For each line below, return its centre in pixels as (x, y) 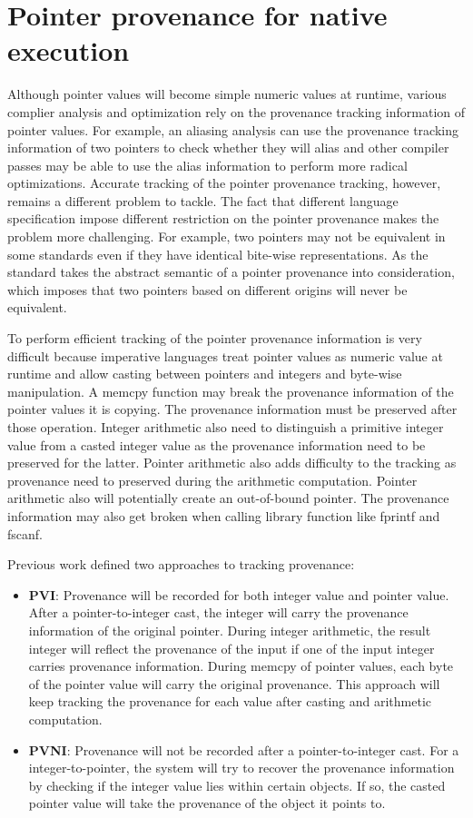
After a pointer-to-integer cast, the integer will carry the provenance (218, 612)
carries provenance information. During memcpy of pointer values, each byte (241, 666)
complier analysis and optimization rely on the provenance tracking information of (236, 111)
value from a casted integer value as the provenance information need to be (217, 444)
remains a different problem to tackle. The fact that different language (203, 200)
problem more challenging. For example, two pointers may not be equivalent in (227, 237)
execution (69, 50)
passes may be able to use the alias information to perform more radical (207, 165)
